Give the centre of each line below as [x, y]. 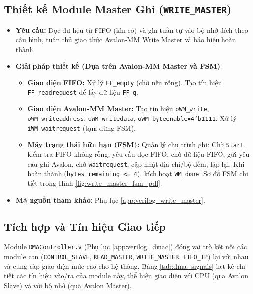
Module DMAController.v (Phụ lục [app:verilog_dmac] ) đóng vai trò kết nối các [126, 247]
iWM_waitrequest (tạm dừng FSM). [81, 128]
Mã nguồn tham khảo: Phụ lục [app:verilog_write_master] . [110, 199]
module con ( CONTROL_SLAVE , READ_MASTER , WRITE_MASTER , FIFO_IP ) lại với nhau [126, 256]
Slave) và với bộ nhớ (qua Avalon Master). [68, 285]
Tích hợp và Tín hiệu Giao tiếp [85, 226]
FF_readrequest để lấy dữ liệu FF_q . [83, 92]
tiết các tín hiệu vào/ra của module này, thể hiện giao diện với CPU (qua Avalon [126, 276]
